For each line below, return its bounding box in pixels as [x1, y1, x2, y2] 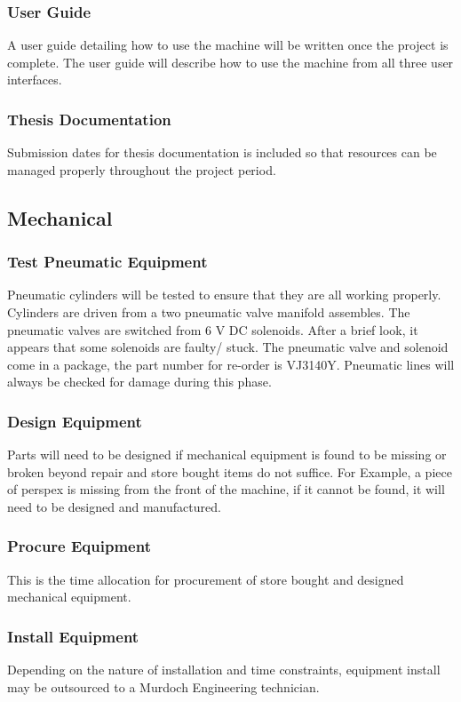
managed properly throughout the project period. [7, 160, 276, 179]
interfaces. [7, 70, 62, 89]
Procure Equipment [7, 535, 151, 557]
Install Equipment [7, 625, 139, 647]
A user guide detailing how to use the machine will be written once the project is [7, 36, 449, 54]
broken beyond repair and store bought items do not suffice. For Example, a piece [7, 462, 452, 481]
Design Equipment [7, 410, 142, 432]
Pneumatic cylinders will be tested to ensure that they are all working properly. [7, 285, 441, 304]
